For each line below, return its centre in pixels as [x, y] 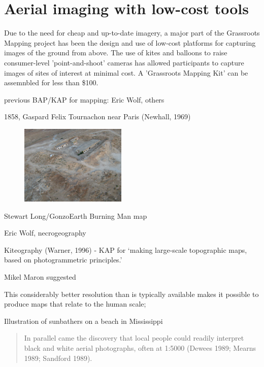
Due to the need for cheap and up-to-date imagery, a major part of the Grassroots [132, 33]
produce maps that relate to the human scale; [75, 304]
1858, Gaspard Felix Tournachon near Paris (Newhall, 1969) [97, 116]
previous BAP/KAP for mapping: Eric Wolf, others [84, 99]
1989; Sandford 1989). [58, 358]
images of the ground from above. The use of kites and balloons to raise [116, 53]
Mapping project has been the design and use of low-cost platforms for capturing [130, 42]
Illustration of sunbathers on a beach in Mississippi [84, 321]
